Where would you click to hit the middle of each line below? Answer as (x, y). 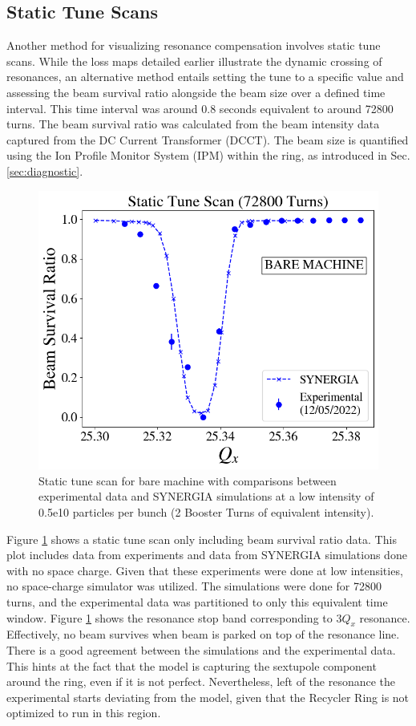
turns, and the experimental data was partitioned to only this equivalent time (197, 602)
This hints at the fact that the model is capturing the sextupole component (192, 665)
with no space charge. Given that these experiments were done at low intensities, (205, 570)
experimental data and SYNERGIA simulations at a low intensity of (206, 496)
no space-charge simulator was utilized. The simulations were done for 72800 (194, 586)
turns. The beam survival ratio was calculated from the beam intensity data (193, 124)
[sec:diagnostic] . (45, 170)
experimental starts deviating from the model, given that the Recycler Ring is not (208, 697)
